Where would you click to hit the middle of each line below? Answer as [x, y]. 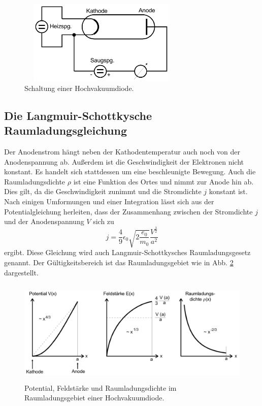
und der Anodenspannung [44, 221]
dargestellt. [21, 272]
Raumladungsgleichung [65, 130]
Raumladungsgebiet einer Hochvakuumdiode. [94, 398]
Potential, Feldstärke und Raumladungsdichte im [101, 387]
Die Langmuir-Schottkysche [78, 115]
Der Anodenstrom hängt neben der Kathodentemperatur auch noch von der [122, 151]
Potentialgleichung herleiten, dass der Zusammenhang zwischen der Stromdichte [128, 211]
